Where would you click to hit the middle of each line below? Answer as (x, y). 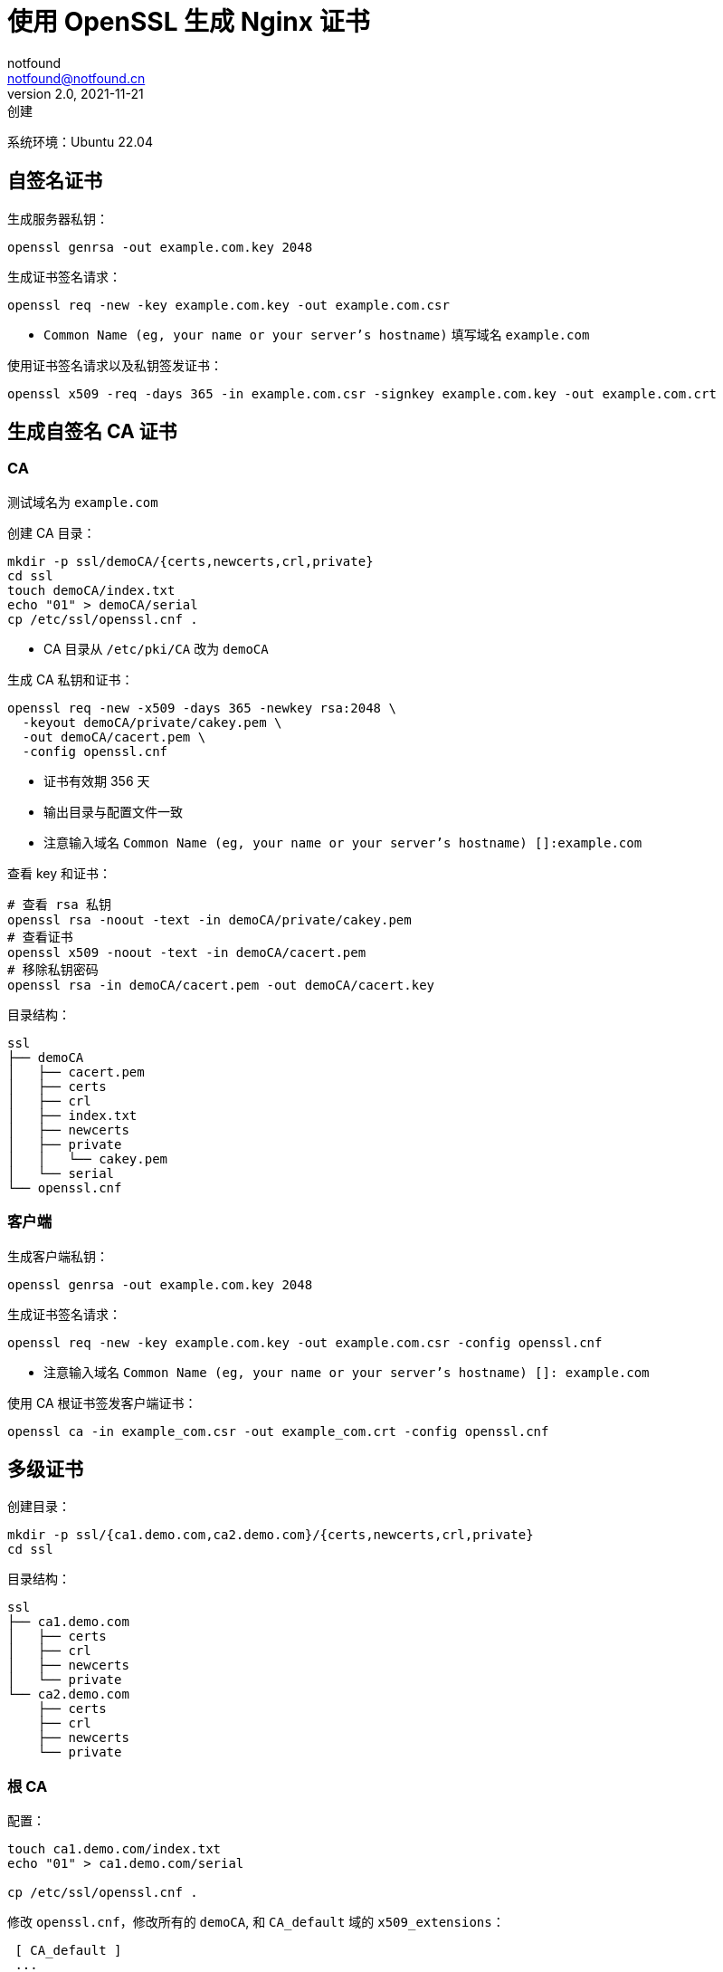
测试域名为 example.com (83, 502)
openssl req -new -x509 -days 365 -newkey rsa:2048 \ (202, 708)
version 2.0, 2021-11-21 (76, 93)
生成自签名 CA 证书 (92, 432)
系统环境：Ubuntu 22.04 (80, 141)
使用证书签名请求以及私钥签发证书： (115, 365)
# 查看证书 (40, 937)
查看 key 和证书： (60, 873)
